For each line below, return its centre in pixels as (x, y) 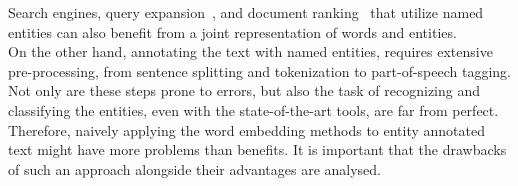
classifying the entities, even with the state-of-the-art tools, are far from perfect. (253, 109)
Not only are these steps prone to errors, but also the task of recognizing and (244, 90)
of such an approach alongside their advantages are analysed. (194, 168)
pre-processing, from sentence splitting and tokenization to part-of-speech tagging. (259, 70)
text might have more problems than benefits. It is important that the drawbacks (257, 149)
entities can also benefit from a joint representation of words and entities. (232, 31)
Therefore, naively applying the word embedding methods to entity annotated (247, 129)
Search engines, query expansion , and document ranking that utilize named (246, 12)
